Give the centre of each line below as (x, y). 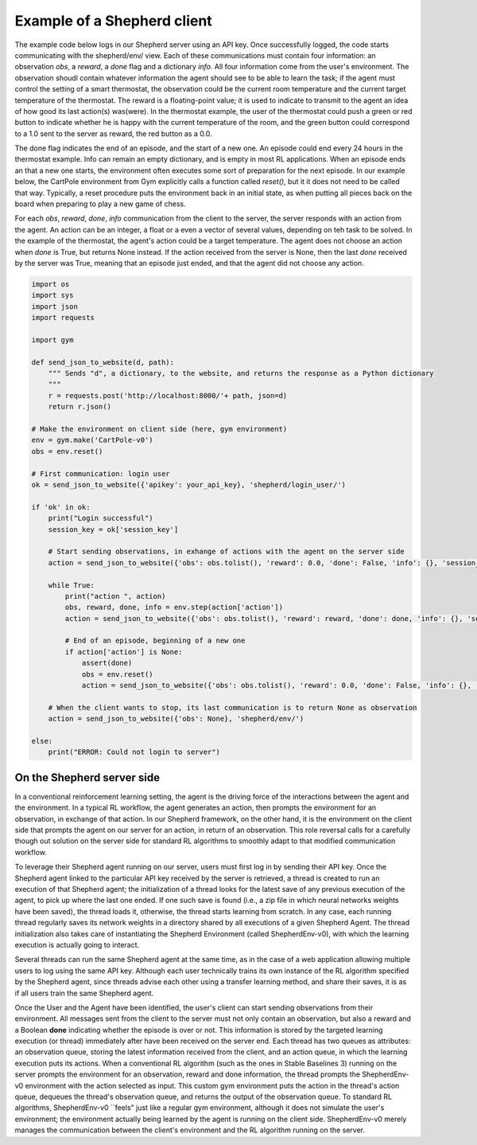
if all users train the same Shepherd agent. (84, 993)
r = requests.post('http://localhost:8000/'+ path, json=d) (168, 395)
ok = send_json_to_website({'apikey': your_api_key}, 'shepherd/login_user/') (188, 485)
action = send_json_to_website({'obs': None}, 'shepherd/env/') (176, 719)
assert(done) (107, 663)
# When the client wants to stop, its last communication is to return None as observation (233, 707)
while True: (72, 585)
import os (50, 284)
